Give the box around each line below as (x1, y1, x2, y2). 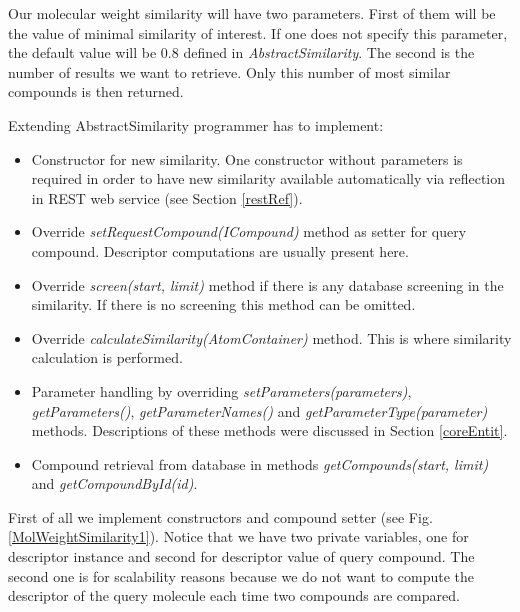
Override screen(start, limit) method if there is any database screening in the (31, 274, 504, 295)
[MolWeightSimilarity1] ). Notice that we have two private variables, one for (8, 526, 469, 547)
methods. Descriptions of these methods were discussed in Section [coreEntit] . (31, 420, 508, 441)
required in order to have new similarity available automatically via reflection (31, 168, 506, 189)
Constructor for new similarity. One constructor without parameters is (31, 148, 463, 169)
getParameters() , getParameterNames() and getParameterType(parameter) (31, 400, 488, 421)
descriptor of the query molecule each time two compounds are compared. (8, 585, 460, 606)
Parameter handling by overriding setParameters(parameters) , (31, 380, 412, 401)
